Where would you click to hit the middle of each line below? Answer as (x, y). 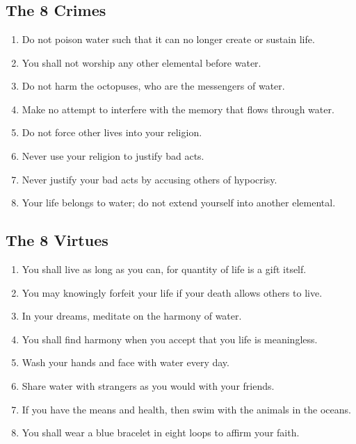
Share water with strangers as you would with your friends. (148, 385)
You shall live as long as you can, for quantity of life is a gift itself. (164, 269)
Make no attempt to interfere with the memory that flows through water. (178, 109)
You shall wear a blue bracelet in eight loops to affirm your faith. (161, 433)
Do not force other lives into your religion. (112, 132)
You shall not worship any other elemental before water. (141, 62)
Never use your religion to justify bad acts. (113, 155)
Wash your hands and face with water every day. (126, 362)
